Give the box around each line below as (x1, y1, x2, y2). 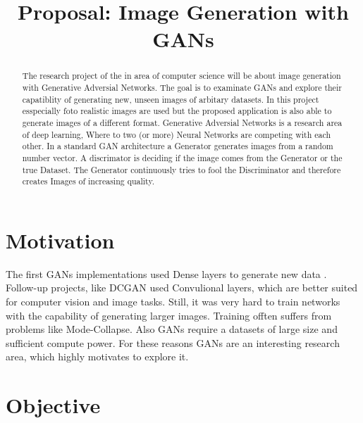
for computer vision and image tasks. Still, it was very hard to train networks (6, 294, 340, 309)
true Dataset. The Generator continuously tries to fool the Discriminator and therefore (22, 163, 341, 175)
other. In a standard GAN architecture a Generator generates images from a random (22, 140, 333, 152)
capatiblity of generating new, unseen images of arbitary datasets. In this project (22, 93, 319, 105)
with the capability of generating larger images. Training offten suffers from (6, 308, 332, 322)
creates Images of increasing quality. (22, 175, 154, 187)
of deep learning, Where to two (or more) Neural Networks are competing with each (22, 128, 331, 140)
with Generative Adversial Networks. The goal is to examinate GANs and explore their (22, 82, 342, 94)
